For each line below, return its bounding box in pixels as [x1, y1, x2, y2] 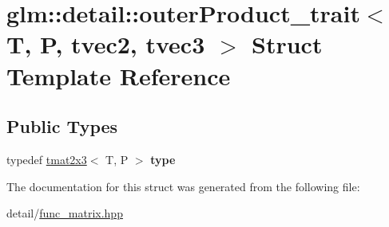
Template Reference [6, 59, 231, 92]
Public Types [6, 114, 118, 139]
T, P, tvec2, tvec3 [6, 28, 205, 61]
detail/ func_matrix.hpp [6, 205, 123, 221]
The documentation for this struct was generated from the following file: [6, 178, 360, 194]
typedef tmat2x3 [6, 151, 87, 167]
